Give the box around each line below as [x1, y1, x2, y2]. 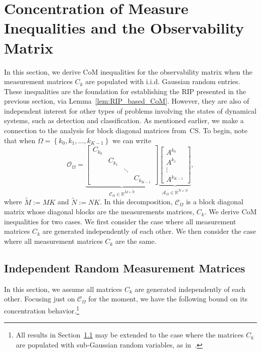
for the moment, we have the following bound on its [88, 293, 248, 304]
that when [4, 135, 36, 145]
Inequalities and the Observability [4, 18, 244, 38]
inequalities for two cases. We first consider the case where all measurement [4, 216, 236, 226]
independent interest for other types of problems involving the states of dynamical [4, 105, 257, 116]
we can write [112, 135, 152, 145]
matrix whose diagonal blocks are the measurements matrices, [4, 206, 194, 217]
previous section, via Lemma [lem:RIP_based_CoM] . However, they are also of [4, 96, 249, 106]
